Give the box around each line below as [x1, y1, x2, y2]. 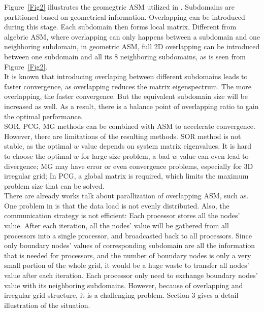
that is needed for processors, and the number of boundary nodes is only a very [4, 250, 251, 260]
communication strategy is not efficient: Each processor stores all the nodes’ [4, 210, 240, 221]
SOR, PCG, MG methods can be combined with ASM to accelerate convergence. [4, 121, 255, 131]
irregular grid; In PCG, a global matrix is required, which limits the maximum [4, 170, 249, 181]
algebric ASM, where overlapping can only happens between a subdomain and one [4, 31, 260, 42]
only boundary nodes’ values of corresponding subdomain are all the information [4, 240, 255, 251]
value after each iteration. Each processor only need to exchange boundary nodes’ [4, 270, 258, 281]
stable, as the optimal [4, 141, 72, 151]
